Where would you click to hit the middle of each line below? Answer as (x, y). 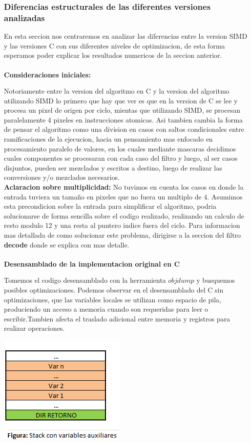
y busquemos (216, 280)
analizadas (24, 17)
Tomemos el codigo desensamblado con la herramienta (85, 280)
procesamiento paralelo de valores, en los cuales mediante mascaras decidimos (120, 148)
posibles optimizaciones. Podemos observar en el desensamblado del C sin (114, 289)
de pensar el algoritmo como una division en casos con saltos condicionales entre (124, 129)
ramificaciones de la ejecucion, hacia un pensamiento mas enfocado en (108, 139)
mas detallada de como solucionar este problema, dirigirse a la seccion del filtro (123, 235)
